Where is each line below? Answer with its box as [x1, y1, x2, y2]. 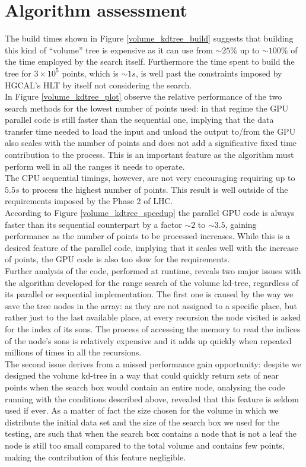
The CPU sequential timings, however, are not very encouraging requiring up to [5, 171, 295, 184]
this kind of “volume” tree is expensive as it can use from [5, 43, 213, 56]
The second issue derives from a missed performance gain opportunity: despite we [5, 357, 301, 370]
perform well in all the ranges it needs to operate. [5, 160, 185, 172]
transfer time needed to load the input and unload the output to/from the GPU [5, 125, 296, 137]
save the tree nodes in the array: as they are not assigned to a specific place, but [5, 299, 297, 312]
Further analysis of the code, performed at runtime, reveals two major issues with [5, 265, 301, 277]
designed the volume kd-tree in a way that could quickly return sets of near [5, 369, 279, 382]
